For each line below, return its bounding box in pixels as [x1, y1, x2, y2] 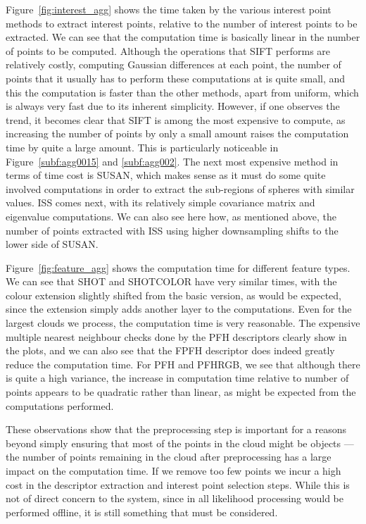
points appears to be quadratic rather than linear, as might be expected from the [6, 385, 356, 399]
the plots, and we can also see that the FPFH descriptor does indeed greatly [6, 343, 335, 358]
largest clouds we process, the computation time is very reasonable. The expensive [6, 316, 360, 330]
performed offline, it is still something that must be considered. [6, 504, 278, 519]
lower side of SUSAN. [6, 237, 99, 251]
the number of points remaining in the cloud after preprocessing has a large [6, 449, 332, 464]
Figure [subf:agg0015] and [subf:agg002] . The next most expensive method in [6, 154, 339, 168]
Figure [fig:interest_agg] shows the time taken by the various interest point [6, 2, 332, 16]
